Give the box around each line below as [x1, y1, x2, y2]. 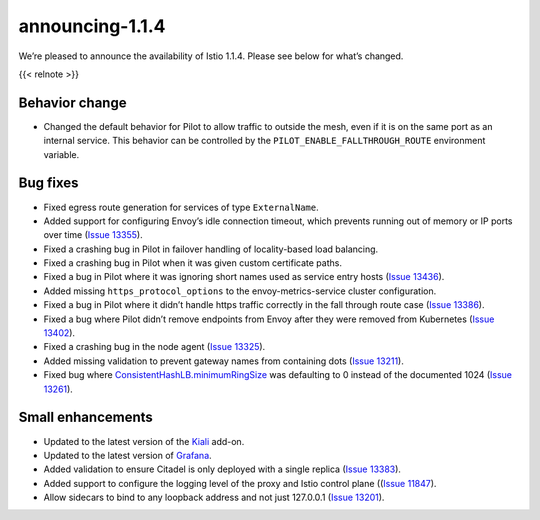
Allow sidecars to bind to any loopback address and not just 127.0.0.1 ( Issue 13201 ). [43, 491, 385, 504]
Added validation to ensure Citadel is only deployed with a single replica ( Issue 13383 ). [43, 463, 402, 475]
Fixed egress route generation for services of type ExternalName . [43, 201, 319, 213]
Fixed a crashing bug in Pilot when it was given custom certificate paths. [43, 257, 342, 269]
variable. [43, 148, 80, 160]
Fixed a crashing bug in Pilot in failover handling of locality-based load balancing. [43, 243, 379, 255]
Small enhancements [18, 409, 154, 426]
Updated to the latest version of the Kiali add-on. [43, 435, 245, 447]
